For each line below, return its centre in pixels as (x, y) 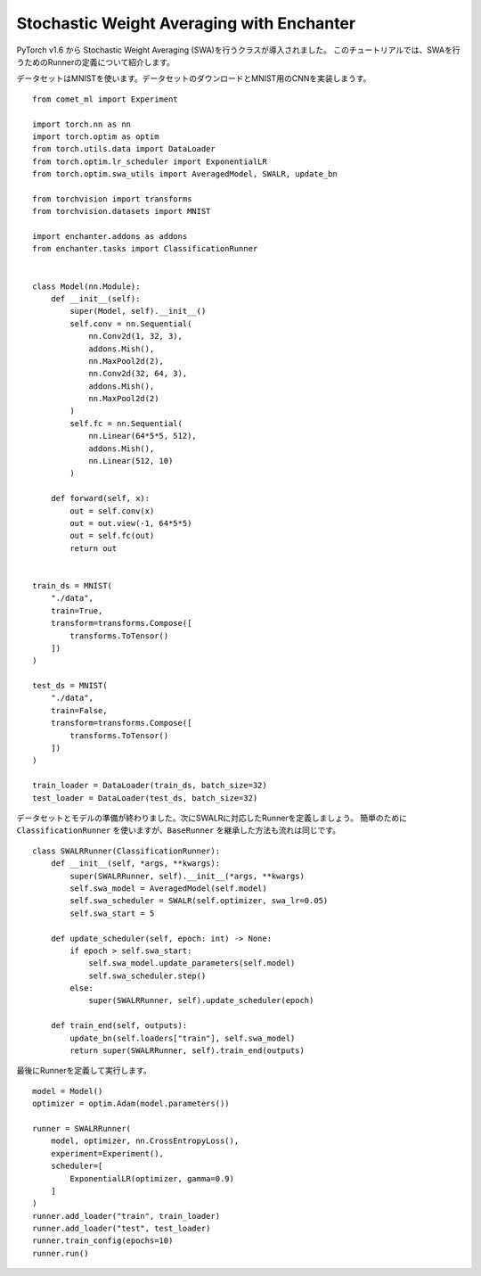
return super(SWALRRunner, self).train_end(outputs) (187, 1051)
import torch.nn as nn (82, 124)
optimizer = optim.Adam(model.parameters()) (131, 1104)
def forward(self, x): (100, 498)
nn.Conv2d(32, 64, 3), (138, 374)
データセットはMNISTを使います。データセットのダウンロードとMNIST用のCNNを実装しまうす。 (194, 78)
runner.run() (61, 1253)
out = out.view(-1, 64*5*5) (131, 523)
